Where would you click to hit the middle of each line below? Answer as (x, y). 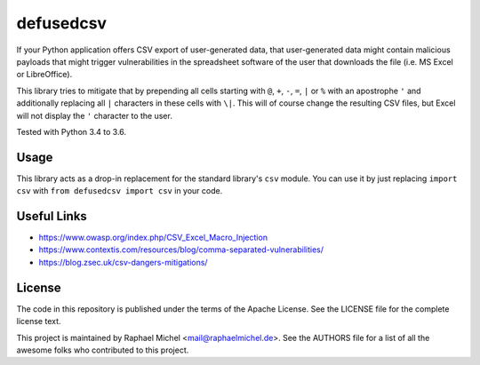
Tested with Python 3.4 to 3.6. (72, 131)
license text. (39, 321)
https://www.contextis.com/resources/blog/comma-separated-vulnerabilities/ (181, 250)
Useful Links (52, 216)
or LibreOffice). (44, 75)
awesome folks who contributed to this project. (103, 350)
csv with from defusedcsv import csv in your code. (120, 191)
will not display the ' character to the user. (94, 115)
